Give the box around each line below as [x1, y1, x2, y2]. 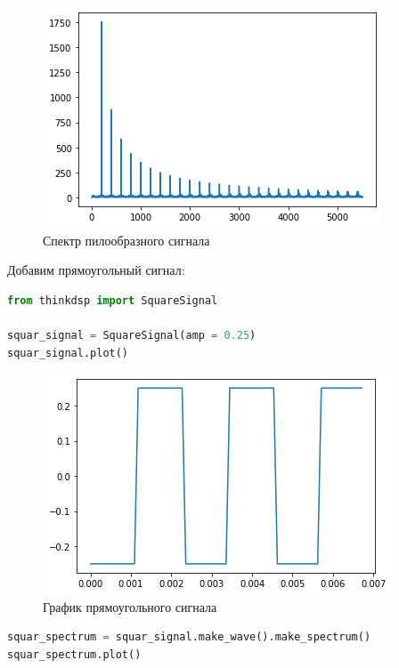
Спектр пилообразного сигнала [43, 230, 210, 249]
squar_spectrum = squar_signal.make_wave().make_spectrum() [7, 631, 371, 644]
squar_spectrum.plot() [7, 648, 142, 661]
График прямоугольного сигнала [43, 597, 217, 616]
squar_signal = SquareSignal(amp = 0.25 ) [7, 328, 256, 342]
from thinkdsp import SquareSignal [7, 294, 218, 307]
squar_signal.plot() [7, 346, 129, 359]
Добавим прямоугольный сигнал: [7, 261, 185, 279]
